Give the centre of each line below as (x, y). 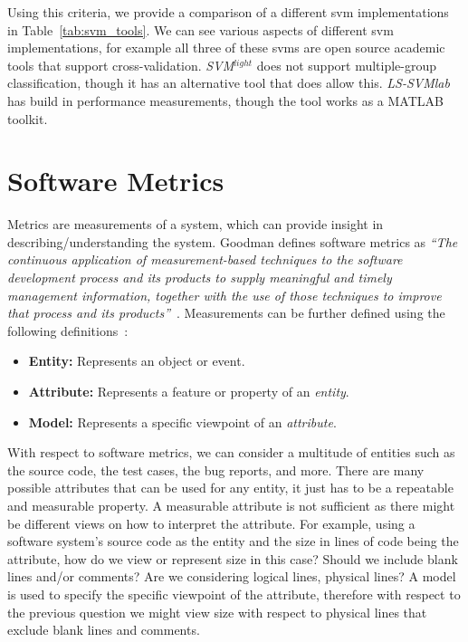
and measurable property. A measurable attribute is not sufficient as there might (231, 505)
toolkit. (28, 118)
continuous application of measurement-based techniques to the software (205, 259)
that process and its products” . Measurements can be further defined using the (226, 313)
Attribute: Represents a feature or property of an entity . (189, 392)
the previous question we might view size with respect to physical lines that (217, 612)
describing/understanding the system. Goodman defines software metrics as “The (233, 241)
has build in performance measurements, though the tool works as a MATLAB (225, 100)
